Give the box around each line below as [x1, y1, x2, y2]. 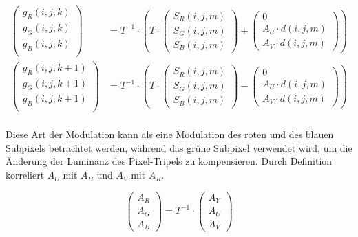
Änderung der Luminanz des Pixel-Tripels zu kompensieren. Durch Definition [6, 154, 333, 168]
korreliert [6, 168, 45, 182]
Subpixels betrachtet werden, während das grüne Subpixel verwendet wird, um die [6, 140, 352, 155]
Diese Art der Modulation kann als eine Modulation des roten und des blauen [6, 127, 334, 142]
